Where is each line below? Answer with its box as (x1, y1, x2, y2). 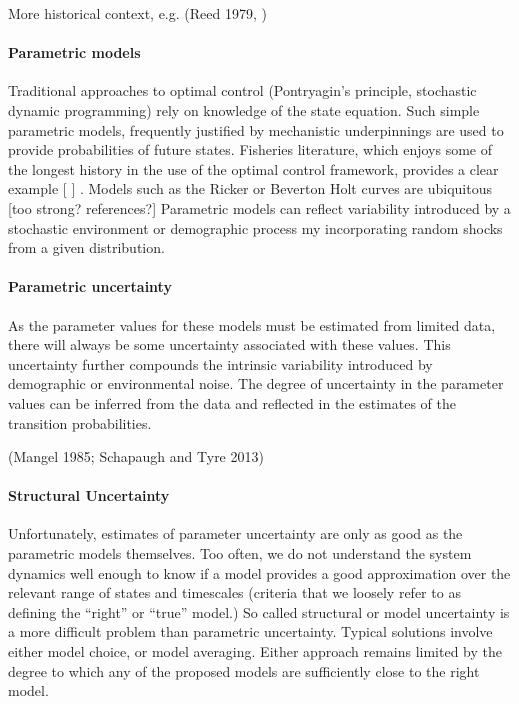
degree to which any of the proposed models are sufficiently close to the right (8, 660, 480, 681)
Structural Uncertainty (8, 485, 170, 506)
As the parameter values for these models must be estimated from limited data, (8, 314, 496, 335)
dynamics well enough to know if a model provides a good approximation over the (8, 562, 511, 583)
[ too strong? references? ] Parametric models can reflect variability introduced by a (8, 197, 511, 218)
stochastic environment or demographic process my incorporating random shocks (8, 217, 503, 238)
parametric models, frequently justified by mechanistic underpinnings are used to (8, 119, 504, 140)
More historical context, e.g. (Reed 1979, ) (8, 3, 267, 23)
